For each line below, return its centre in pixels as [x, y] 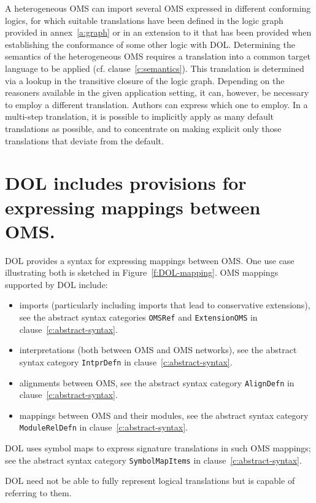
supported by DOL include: [56, 284]
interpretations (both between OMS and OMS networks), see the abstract [158, 350]
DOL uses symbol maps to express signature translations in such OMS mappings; [158, 448]
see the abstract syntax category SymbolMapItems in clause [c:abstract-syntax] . [153, 460]
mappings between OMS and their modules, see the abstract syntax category [164, 415]
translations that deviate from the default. [84, 140]
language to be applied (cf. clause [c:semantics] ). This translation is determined [155, 68]
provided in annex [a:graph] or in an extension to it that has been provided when [158, 32]
